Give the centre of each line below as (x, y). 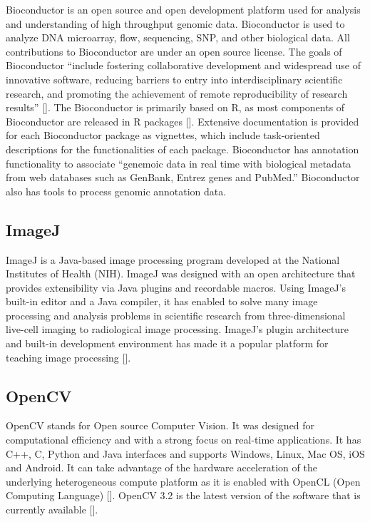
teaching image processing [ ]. (68, 357)
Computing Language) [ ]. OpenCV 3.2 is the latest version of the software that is (183, 495)
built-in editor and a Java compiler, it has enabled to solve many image (162, 301)
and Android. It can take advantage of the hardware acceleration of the (161, 467)
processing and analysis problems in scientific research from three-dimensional (176, 315)
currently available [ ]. (52, 510)
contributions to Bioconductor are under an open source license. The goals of (174, 51)
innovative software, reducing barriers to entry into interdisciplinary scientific (174, 79)
